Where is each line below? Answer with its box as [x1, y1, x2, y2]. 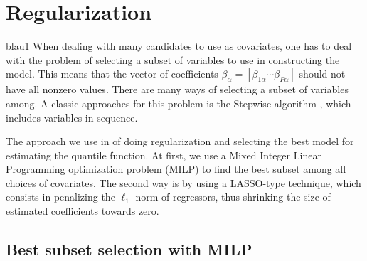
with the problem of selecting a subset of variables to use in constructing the [6, 52, 340, 67]
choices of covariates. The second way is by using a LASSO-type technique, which [6, 175, 361, 190]
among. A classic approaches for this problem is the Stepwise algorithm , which [6, 95, 351, 110]
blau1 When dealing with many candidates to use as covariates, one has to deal [6, 38, 352, 53]
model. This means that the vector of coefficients [6, 66, 218, 81]
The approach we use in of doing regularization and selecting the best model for [6, 134, 354, 149]
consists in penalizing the [6, 189, 115, 204]
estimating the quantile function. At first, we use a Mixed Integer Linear [6, 147, 321, 162]
